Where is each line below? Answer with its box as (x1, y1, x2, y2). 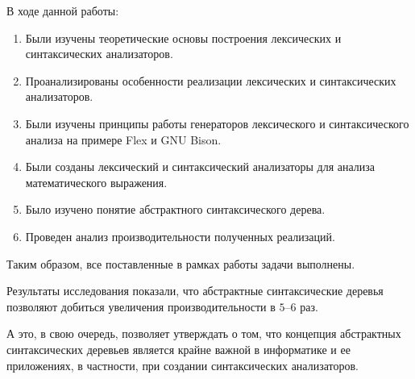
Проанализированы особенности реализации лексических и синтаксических (25, 72, 396, 89)
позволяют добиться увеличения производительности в (6, 298, 276, 314)
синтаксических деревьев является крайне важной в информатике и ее (6, 340, 351, 357)
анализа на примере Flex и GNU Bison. (25, 131, 222, 148)
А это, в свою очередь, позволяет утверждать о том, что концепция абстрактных (6, 325, 401, 342)
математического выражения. (25, 173, 168, 190)
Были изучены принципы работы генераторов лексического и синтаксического (25, 115, 409, 131)
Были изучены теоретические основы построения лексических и (25, 29, 342, 46)
